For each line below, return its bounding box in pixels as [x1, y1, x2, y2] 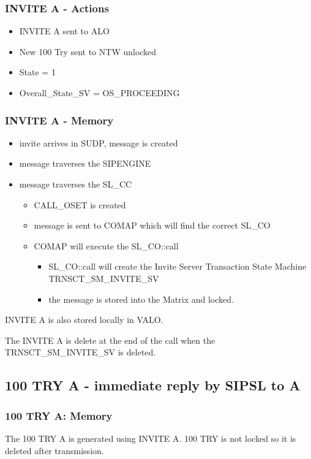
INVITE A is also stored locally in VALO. [5, 313, 163, 326]
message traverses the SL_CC [19, 178, 132, 190]
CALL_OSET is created [34, 198, 126, 211]
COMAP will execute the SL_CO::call [34, 239, 179, 252]
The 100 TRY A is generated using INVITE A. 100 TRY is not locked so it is [5, 431, 296, 444]
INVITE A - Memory [5, 112, 114, 127]
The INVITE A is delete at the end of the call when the [5, 333, 215, 346]
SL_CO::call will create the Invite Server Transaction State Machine [48, 260, 307, 273]
